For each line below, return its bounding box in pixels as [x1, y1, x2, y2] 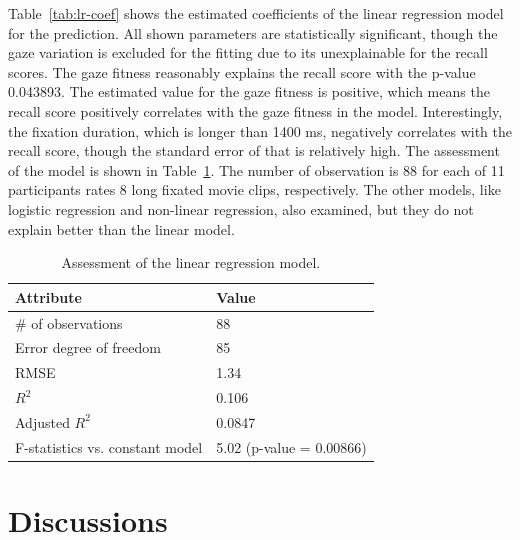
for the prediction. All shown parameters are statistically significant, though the [8, 22, 498, 43]
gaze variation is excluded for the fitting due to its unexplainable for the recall [8, 42, 488, 63]
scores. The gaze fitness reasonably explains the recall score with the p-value [8, 61, 476, 82]
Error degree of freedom [15, 337, 161, 358]
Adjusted [15, 411, 70, 432]
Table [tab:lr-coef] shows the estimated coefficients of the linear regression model [8, 3, 504, 23]
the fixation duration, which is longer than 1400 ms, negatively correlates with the [8, 120, 513, 141]
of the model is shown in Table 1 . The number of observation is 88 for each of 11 [8, 159, 505, 180]
